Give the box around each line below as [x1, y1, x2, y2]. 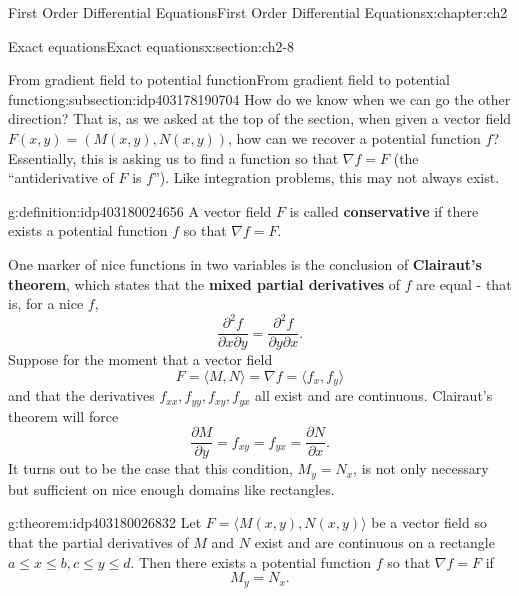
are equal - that [416, 273, 512, 294]
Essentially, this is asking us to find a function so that [8, 147, 339, 168]
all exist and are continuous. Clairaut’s [255, 385, 493, 406]
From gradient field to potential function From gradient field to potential [8, 69, 451, 90]
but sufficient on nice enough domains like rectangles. [8, 478, 335, 499]
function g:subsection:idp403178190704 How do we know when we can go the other [8, 88, 511, 109]
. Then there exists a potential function [130, 551, 372, 572]
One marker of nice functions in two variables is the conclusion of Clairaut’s [8, 253, 482, 274]
